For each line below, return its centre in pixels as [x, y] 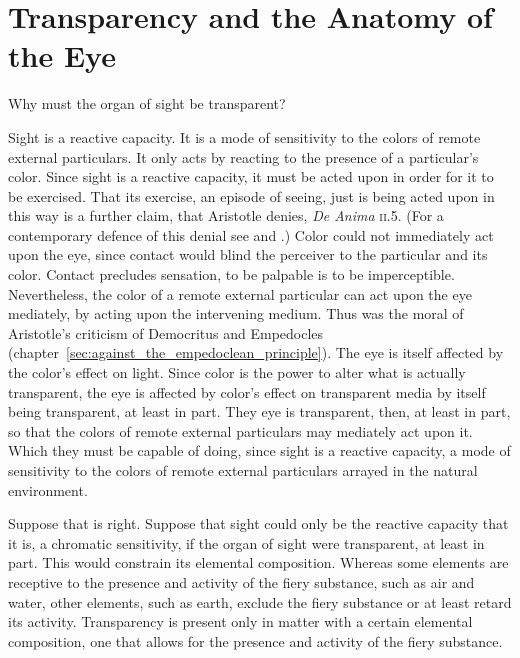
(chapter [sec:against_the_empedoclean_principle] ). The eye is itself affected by [256, 352]
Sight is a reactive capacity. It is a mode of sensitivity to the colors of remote [244, 136]
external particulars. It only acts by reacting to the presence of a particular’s [243, 156]
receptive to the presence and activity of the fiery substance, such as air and [241, 581]
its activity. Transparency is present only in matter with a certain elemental [240, 621]
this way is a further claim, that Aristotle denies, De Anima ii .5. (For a [226, 215]
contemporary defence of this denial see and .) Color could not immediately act [251, 234]
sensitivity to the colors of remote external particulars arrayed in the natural [243, 470]
